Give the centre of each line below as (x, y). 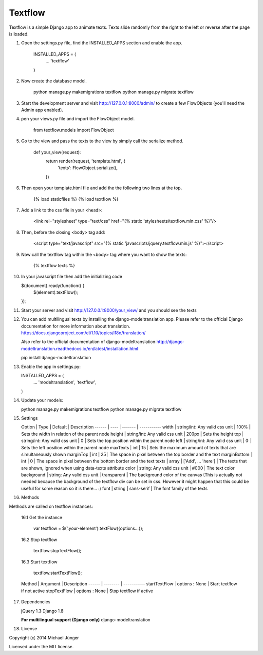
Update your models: (42, 400)
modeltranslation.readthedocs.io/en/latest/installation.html (80, 348)
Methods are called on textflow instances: (51, 506)
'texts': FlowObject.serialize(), (88, 168)
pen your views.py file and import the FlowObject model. (78, 119)
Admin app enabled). (42, 110)
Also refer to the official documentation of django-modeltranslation (88, 342)
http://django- (170, 342)
